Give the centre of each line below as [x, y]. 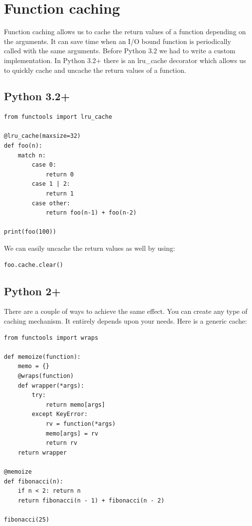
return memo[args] [75, 405]
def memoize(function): [42, 357]
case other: [51, 203]
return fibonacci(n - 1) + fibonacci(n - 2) [91, 500]
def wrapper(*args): [51, 385]
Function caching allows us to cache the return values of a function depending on [125, 32]
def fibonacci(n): [34, 481]
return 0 [60, 174]
